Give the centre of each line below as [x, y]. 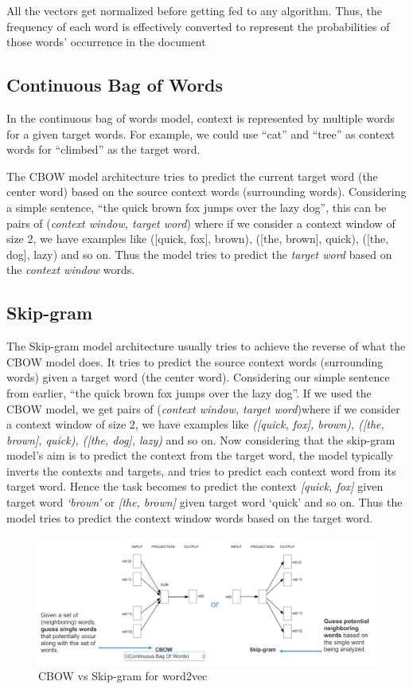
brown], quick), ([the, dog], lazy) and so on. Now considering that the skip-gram [201, 439]
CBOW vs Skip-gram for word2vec [123, 676]
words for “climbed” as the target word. [103, 149]
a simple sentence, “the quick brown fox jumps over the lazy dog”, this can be [197, 207]
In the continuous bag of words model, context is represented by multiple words [201, 117]
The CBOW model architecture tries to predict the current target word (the [192, 176]
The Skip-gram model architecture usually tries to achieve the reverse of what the [206, 346]
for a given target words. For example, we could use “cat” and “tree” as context [201, 133]
